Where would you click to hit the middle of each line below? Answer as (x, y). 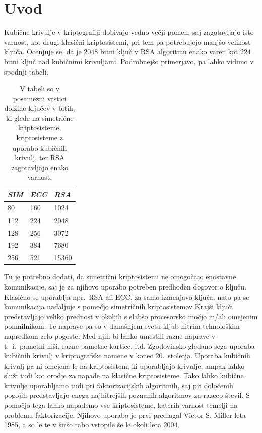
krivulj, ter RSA (40, 157)
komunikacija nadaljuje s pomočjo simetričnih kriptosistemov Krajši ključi (119, 306)
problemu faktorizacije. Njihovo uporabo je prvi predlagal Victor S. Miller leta (125, 415)
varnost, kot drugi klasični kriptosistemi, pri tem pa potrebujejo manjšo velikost (127, 42)
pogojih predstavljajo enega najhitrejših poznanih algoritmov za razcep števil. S (127, 395)
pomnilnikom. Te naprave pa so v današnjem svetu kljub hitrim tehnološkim (122, 326)
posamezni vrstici (40, 98)
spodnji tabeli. (26, 71)
